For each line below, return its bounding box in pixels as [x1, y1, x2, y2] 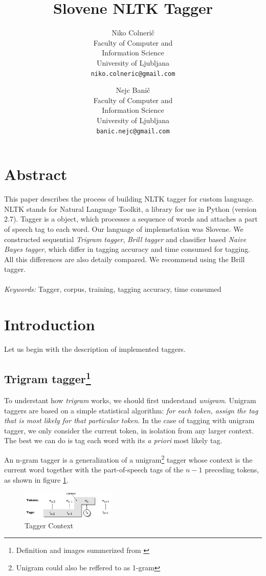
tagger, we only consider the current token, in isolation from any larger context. [4, 425, 254, 435]
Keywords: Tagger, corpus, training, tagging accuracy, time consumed [4, 284, 221, 294]
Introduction [4, 314, 95, 335]
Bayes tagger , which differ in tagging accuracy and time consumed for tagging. [4, 244, 251, 254]
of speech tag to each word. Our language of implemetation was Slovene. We [4, 223, 243, 234]
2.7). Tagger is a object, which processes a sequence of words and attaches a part [4, 213, 258, 224]
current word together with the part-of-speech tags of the [4, 464, 184, 475]
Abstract [4, 164, 68, 185]
